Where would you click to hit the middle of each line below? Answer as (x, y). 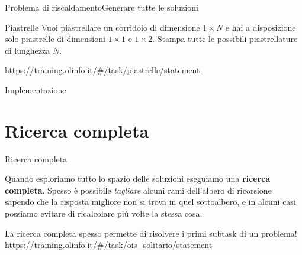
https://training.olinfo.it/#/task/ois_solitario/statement (109, 245)
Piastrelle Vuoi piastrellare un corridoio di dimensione (102, 27)
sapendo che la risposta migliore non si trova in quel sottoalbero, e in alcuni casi (150, 202)
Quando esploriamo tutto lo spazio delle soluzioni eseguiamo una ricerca (138, 179)
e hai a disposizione (261, 27)
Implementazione (36, 89)
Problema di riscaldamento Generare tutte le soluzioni (102, 7)
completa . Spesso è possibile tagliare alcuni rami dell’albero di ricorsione (138, 190)
